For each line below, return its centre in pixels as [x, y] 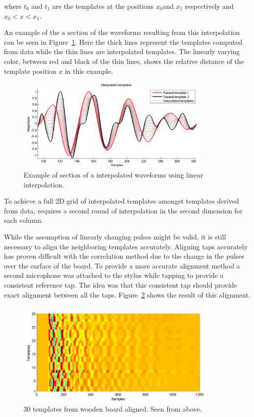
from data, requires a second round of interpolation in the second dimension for [123, 210]
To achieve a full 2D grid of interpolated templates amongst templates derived [122, 201]
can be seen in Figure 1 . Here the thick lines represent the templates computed [123, 42]
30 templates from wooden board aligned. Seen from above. [113, 408]
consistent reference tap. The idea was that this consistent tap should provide [121, 285]
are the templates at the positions [103, 6]
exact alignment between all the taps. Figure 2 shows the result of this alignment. [127, 294]
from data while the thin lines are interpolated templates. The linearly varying [122, 51]
